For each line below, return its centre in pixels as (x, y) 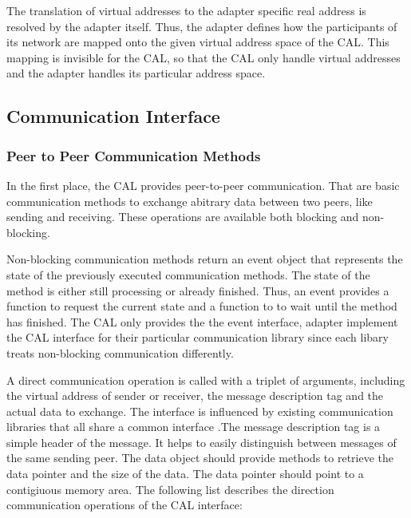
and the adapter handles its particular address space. (136, 73)
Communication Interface (113, 116)
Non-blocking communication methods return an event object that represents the (205, 259)
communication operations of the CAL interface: (124, 505)
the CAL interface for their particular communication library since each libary (198, 337)
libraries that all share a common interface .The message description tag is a (194, 427)
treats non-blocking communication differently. (120, 352)
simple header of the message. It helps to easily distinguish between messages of (202, 442)
